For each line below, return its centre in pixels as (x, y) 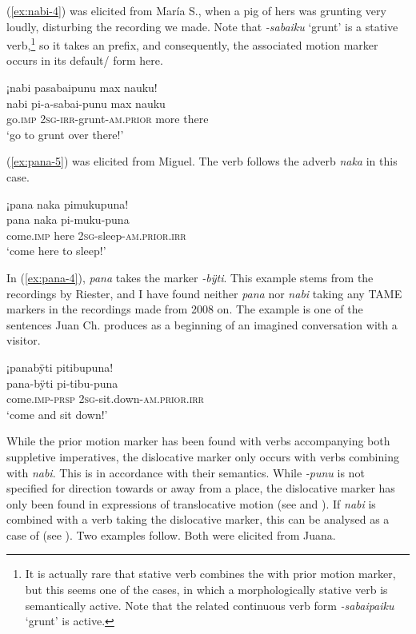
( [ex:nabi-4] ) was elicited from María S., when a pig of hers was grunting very (196, 10)
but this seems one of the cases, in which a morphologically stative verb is (206, 590)
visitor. (24, 340)
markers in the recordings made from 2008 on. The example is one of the (185, 309)
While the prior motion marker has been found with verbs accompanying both (198, 441)
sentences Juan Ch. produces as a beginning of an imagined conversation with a (202, 324)
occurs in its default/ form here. (85, 60)
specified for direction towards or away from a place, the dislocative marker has (201, 488)
